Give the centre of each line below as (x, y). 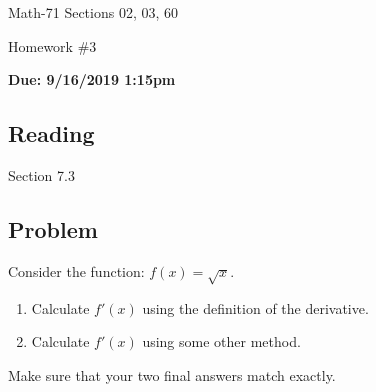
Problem (53, 228)
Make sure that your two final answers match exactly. (172, 374)
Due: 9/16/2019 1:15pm (92, 79)
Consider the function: (76, 270)
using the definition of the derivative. (255, 307)
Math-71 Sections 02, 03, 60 (93, 12)
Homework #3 (52, 45)
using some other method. (221, 341)
